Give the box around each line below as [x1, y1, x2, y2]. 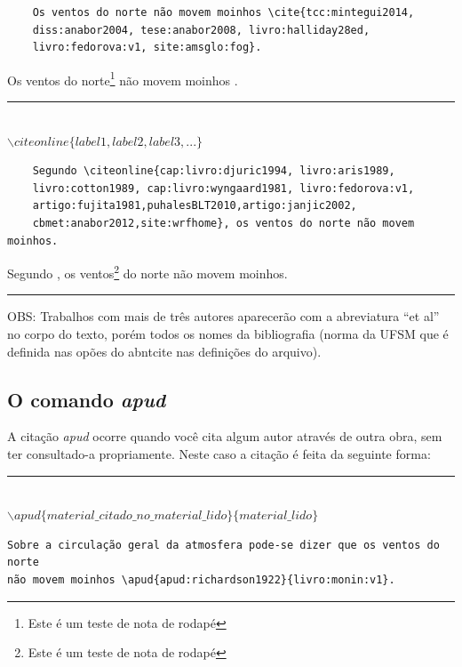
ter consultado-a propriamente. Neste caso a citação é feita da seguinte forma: [7, 445, 431, 463]
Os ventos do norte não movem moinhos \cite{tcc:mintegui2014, [32, 6, 415, 19]
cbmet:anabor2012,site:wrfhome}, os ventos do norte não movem [32, 217, 415, 229]
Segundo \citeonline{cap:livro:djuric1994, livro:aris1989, [32, 165, 395, 178]
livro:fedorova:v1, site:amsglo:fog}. [32, 41, 262, 54]
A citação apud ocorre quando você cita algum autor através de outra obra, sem [7, 427, 442, 446]
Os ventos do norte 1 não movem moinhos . [7, 68, 238, 89]
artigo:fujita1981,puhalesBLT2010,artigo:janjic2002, [32, 199, 357, 213]
